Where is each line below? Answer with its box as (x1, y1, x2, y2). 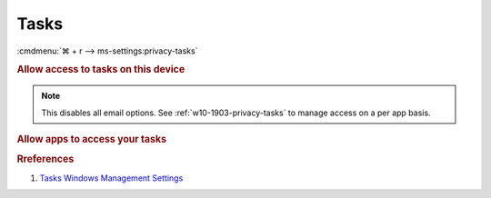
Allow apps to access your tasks (16, 133, 167, 145)
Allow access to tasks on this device (16, 64, 185, 76)
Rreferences (16, 153, 75, 165)
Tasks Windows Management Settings (39, 173, 184, 183)
